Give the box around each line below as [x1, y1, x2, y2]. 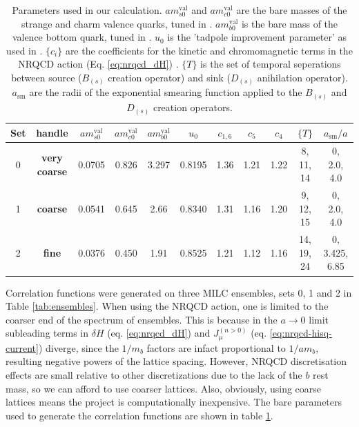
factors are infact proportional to [146, 340, 286, 355]
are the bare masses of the [236, 3, 347, 17]
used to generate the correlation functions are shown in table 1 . [6, 408, 273, 422]
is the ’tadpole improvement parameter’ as [167, 30, 347, 44]
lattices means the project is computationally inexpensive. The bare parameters [6, 395, 342, 409]
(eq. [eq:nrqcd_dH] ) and [107, 326, 211, 340]
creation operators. [153, 100, 233, 114]
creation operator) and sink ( [108, 70, 231, 84]
